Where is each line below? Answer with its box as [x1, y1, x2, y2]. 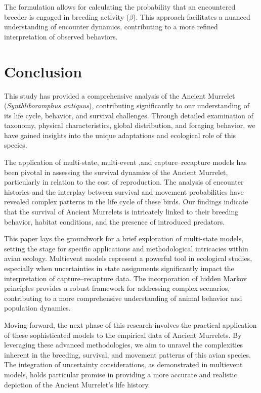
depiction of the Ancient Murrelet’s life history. [4, 379, 150, 389]
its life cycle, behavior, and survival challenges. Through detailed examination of [4, 110, 253, 120]
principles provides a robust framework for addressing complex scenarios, [4, 283, 230, 293]
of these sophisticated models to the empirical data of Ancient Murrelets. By [4, 329, 242, 340]
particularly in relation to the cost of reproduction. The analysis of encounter [4, 177, 244, 187]
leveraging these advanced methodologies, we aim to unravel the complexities [4, 339, 243, 350]
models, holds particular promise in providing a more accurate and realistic [4, 369, 237, 379]
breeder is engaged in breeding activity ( [4, 11, 129, 22]
